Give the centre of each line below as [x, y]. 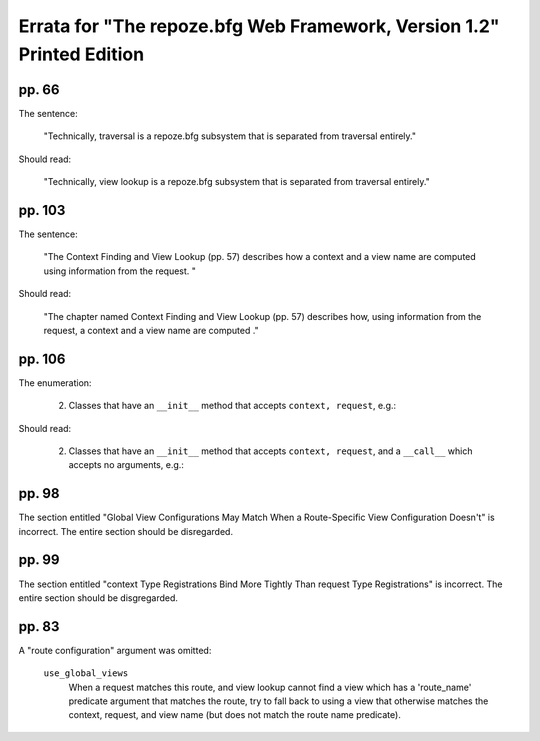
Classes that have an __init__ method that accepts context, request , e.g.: [232, 406]
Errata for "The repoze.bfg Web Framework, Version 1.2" [259, 26]
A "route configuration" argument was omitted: [115, 650]
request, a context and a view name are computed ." [151, 330]
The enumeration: [55, 382]
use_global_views [86, 673]
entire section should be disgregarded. [98, 597]
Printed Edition [81, 54]
